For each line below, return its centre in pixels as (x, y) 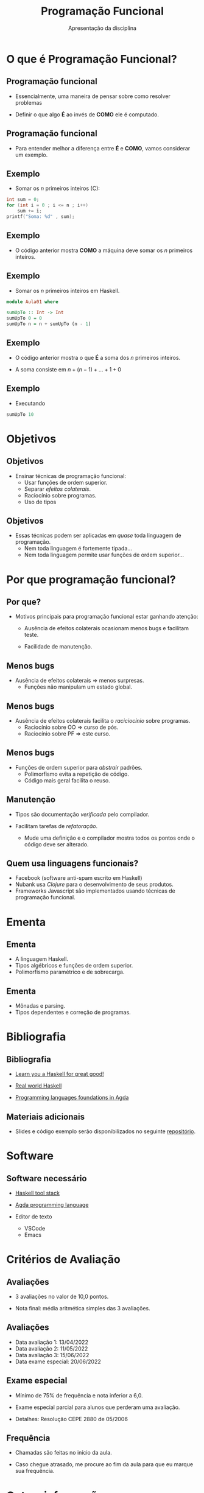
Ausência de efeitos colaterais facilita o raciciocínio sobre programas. (103, 720)
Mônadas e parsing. (40, 1006)
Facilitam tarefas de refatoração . (56, 826)
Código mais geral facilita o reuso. (67, 780)
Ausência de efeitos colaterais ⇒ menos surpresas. (79, 681)
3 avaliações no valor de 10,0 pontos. (62, 1296)
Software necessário (47, 1179)
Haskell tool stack (37, 1193)
